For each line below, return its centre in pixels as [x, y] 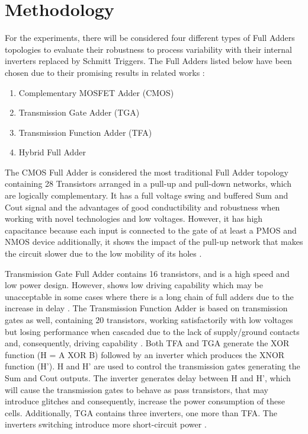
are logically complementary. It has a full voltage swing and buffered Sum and [147, 195]
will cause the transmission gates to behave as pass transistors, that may [137, 389]
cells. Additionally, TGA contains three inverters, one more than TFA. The [141, 412]
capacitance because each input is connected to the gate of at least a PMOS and [151, 230]
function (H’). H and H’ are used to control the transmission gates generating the [153, 366]
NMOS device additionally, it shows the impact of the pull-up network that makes [154, 242]
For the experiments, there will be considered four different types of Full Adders [150, 38]
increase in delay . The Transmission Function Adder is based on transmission [146, 308]
